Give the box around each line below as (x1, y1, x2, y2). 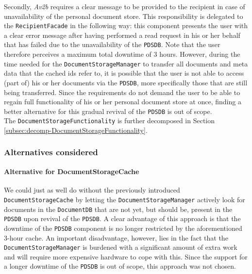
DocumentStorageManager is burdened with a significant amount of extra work (4, 242, 237, 252)
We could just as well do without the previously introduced (4, 185, 180, 195)
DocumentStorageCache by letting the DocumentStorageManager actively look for (4, 194, 245, 204)
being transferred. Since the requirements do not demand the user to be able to (4, 87, 240, 97)
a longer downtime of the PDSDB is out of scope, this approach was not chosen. (4, 261, 236, 271)
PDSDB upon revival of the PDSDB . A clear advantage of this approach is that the (4, 213, 241, 224)
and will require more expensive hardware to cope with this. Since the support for (4, 251, 248, 261)
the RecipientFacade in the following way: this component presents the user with (4, 20, 248, 31)
